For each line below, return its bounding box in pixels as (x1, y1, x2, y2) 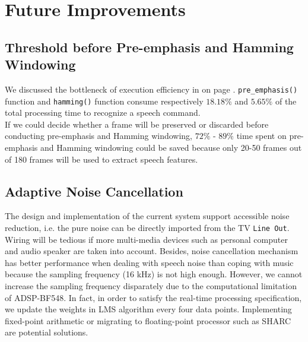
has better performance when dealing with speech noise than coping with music (5, 256, 294, 268)
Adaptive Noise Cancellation (5, 182, 183, 200)
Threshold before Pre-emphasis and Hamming (5, 37, 294, 56)
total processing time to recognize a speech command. (5, 106, 201, 119)
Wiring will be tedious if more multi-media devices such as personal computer (5, 233, 288, 245)
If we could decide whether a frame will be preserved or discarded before (5, 118, 269, 130)
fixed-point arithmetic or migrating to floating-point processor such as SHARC (5, 314, 291, 327)
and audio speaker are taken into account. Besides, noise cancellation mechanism (5, 245, 299, 257)
